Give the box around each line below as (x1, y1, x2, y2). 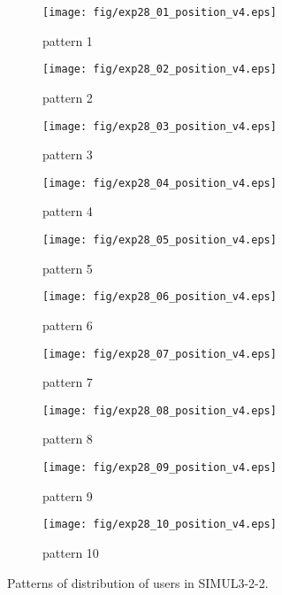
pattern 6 (42, 315, 93, 334)
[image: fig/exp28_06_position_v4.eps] (42, 290, 277, 304)
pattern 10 (42, 543, 99, 561)
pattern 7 (42, 373, 93, 391)
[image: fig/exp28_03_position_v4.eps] (42, 120, 277, 133)
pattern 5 (42, 259, 93, 277)
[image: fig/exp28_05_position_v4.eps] (42, 234, 277, 246)
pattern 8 (42, 429, 93, 448)
